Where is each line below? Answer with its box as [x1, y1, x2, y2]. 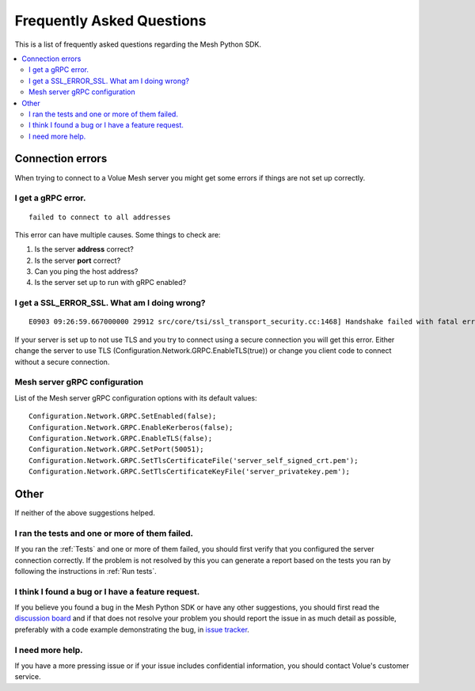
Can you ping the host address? [34, 267, 139, 276]
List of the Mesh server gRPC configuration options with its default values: [14, 393, 257, 403]
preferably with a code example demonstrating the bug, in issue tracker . [14, 625, 249, 634]
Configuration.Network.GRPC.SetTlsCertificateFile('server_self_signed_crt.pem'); [28, 456, 359, 465]
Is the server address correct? [34, 245, 134, 254]
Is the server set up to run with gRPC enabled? [34, 278, 186, 287]
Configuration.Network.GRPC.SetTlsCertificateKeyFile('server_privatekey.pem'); [28, 467, 351, 476]
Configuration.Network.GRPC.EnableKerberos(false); [28, 423, 234, 431]
